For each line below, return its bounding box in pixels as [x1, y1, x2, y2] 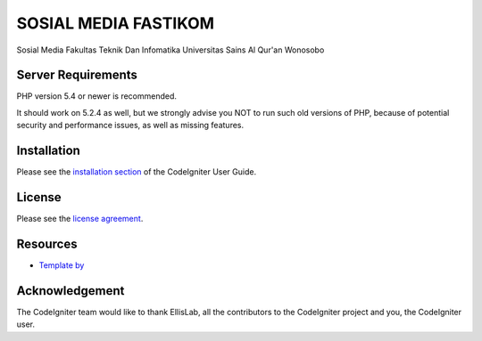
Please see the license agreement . [16, 214, 144, 224]
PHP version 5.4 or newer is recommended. [16, 91, 178, 101]
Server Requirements [16, 68, 138, 83]
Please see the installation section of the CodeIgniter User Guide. [16, 166, 257, 177]
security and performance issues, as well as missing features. [16, 120, 245, 131]
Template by [38, 259, 85, 271]
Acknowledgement [16, 283, 125, 298]
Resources [16, 236, 78, 251]
